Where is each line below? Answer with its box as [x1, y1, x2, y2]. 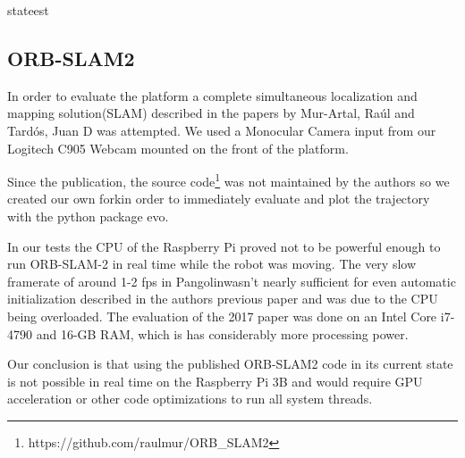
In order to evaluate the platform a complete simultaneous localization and [7, 86, 418, 104]
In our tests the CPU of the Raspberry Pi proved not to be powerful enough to [7, 237, 441, 255]
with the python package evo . [7, 207, 169, 226]
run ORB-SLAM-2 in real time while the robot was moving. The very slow [7, 254, 417, 273]
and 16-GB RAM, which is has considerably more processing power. [36, 324, 409, 343]
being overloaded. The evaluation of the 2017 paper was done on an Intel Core [7, 306, 437, 325]
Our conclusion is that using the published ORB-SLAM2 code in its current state [7, 354, 453, 373]
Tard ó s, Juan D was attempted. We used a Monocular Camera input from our [7, 121, 436, 139]
